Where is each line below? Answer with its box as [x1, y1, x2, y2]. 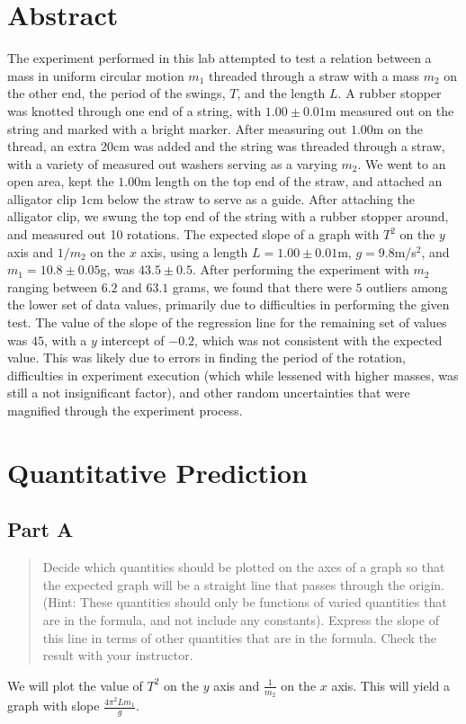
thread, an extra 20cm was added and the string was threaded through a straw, [7, 137, 445, 156]
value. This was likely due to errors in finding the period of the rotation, [7, 348, 407, 367]
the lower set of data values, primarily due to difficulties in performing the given [7, 295, 450, 314]
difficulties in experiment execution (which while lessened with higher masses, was [7, 365, 459, 384]
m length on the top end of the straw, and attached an [140, 172, 443, 191]
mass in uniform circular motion [7, 66, 184, 85]
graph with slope [7, 696, 100, 715]
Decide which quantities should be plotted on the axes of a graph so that [42, 558, 445, 577]
